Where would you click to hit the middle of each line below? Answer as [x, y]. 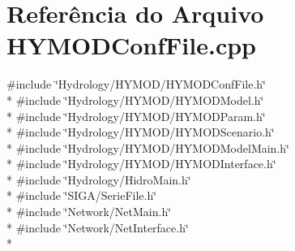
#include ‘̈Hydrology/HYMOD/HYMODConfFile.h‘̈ [136, 84]
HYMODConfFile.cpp [132, 45]
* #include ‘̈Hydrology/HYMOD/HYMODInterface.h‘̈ [141, 164]
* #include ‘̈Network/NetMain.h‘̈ [89, 212]
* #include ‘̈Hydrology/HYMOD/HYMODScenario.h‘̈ [141, 132]
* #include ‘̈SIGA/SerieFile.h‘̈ [82, 195]
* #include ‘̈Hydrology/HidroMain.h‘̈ [99, 179]
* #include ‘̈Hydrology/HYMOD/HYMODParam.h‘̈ [136, 116]
